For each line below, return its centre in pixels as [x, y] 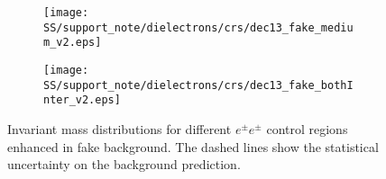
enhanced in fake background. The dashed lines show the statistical [193, 146]
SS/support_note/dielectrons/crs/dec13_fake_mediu [198, 27]
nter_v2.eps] [82, 100]
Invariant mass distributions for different [119, 128]
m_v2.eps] [73, 43]
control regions [307, 128]
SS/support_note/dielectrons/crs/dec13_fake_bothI [198, 85]
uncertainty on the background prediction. [124, 164]
